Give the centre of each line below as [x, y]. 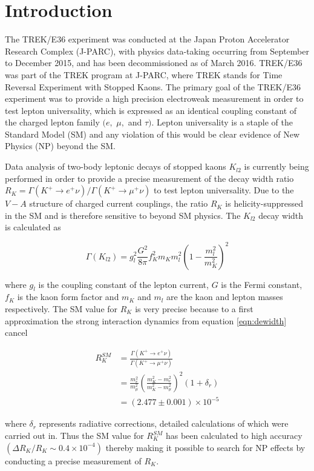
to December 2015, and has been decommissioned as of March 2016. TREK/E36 [154, 63]
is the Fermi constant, [262, 284]
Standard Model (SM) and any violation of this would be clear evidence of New [152, 134]
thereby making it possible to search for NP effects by [205, 447]
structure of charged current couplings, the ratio [119, 203]
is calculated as [33, 227]
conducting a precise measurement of [73, 460]
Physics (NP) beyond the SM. [60, 146]
